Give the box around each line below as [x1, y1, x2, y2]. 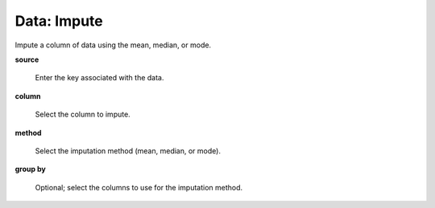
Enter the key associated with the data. [35, 73, 164, 83]
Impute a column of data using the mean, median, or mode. [14, 40, 212, 50]
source [14, 55, 39, 64]
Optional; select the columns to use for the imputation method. [35, 182, 243, 192]
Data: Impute [14, 12, 104, 30]
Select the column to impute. [35, 109, 130, 120]
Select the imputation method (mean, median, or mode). [35, 145, 222, 156]
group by [14, 165, 46, 174]
